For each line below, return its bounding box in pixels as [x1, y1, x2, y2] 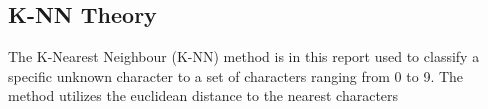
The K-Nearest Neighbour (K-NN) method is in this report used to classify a [8, 46, 480, 67]
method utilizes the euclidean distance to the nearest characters [8, 85, 399, 106]
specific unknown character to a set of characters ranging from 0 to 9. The [8, 65, 464, 86]
